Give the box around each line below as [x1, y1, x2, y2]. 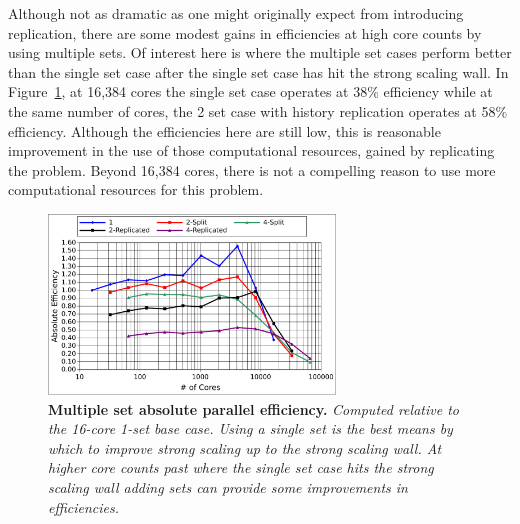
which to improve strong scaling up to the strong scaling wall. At [48, 437, 442, 458]
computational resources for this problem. [8, 179, 264, 200]
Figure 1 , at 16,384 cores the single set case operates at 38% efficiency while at [8, 81, 493, 102]
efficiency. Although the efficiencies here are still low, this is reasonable [8, 120, 441, 141]
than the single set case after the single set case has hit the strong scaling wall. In [8, 61, 509, 82]
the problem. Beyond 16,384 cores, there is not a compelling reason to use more [8, 159, 496, 180]
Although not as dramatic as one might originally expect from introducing [8, 3, 464, 23]
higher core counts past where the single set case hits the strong [48, 457, 434, 478]
